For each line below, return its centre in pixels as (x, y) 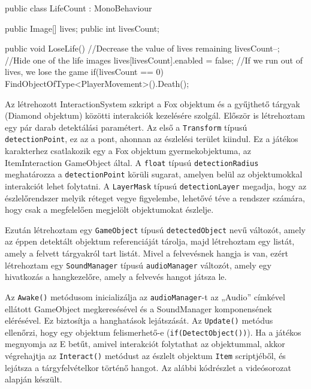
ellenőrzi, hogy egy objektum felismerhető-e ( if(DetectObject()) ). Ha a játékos (153, 332)
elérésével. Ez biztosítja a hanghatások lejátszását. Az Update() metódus (139, 320)
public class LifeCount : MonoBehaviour (78, 8)
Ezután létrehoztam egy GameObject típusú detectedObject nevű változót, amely (155, 229)
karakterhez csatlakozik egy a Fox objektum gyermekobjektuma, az (128, 151)
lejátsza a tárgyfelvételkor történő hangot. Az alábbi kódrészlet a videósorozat (148, 367)
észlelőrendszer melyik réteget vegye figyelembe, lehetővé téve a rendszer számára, (155, 197)
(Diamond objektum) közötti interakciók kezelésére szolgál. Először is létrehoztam (155, 115)
